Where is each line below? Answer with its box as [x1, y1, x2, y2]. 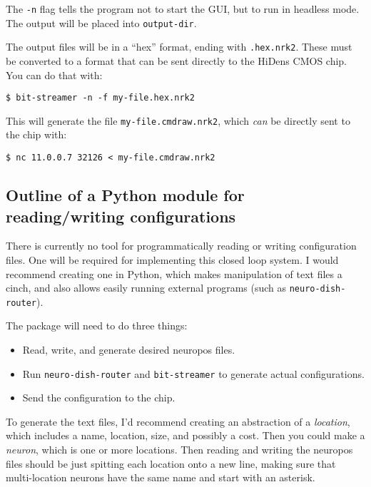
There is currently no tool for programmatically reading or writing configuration [6, 238, 357, 253]
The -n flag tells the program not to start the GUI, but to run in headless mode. [6, 1, 360, 16]
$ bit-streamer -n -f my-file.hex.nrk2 [6, 93, 195, 103]
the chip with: [6, 127, 67, 142]
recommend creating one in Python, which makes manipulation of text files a [6, 266, 342, 281]
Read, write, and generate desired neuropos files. [22, 342, 235, 357]
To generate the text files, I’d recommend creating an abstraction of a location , [6, 414, 350, 429]
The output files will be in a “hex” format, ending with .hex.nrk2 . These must [6, 39, 352, 54]
